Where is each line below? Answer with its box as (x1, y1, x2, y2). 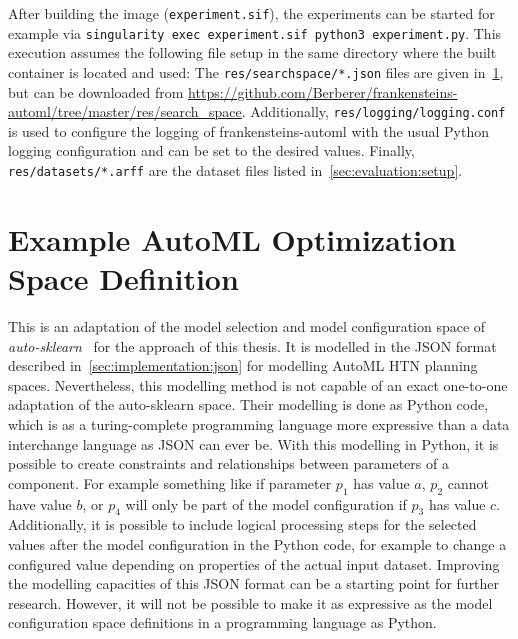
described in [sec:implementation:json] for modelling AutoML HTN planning (8, 355, 478, 376)
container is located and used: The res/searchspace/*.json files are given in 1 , (8, 61, 504, 82)
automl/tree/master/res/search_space (8, 101, 242, 122)
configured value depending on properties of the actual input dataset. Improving (8, 553, 500, 574)
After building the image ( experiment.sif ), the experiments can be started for (8, 3, 495, 23)
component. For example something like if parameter (8, 472, 332, 493)
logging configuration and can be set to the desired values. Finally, (8, 140, 415, 161)
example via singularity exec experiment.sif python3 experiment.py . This (8, 22, 502, 43)
